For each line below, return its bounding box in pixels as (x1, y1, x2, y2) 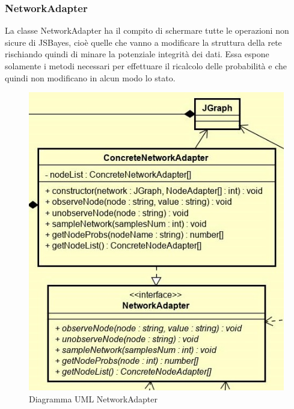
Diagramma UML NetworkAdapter (29, 392, 158, 405)
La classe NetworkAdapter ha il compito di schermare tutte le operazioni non (5, 24, 289, 37)
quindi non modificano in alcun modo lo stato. (5, 71, 176, 84)
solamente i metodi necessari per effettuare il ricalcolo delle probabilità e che (5, 60, 287, 72)
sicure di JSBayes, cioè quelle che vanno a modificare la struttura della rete (5, 36, 282, 48)
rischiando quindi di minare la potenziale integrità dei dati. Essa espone (5, 48, 269, 60)
